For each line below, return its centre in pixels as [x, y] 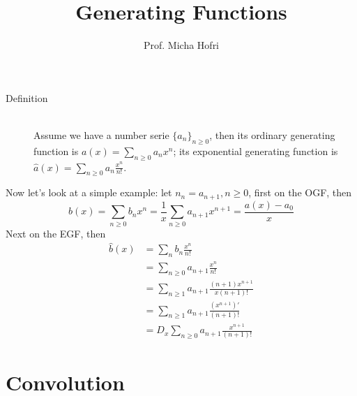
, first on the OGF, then [300, 192]
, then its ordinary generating [272, 134]
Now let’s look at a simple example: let [89, 192]
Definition [27, 97]
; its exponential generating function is [256, 151]
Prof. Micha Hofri [181, 45]
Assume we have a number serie [101, 134]
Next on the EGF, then [56, 233]
